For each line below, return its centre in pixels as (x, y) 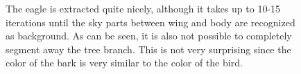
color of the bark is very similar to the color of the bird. (124, 63)
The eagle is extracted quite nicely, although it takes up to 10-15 (143, 8)
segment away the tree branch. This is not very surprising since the (148, 49)
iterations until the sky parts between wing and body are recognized (150, 22)
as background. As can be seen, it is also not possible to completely (149, 36)
